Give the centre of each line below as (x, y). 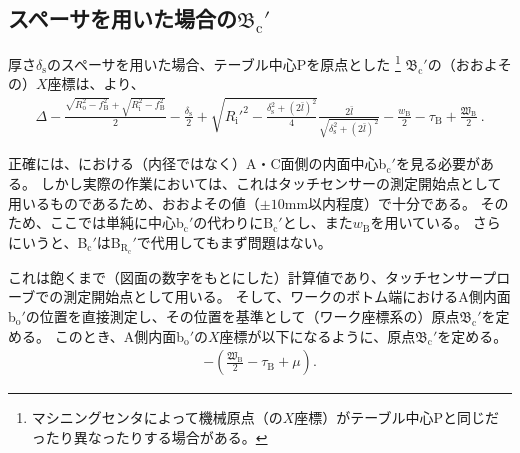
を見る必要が (437, 163)
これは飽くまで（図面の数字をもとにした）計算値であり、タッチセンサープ (252, 276)
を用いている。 (419, 222)
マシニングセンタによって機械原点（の (157, 417)
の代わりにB (233, 222)
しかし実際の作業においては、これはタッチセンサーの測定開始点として (271, 183)
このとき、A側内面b (119, 335)
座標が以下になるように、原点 (317, 335)
